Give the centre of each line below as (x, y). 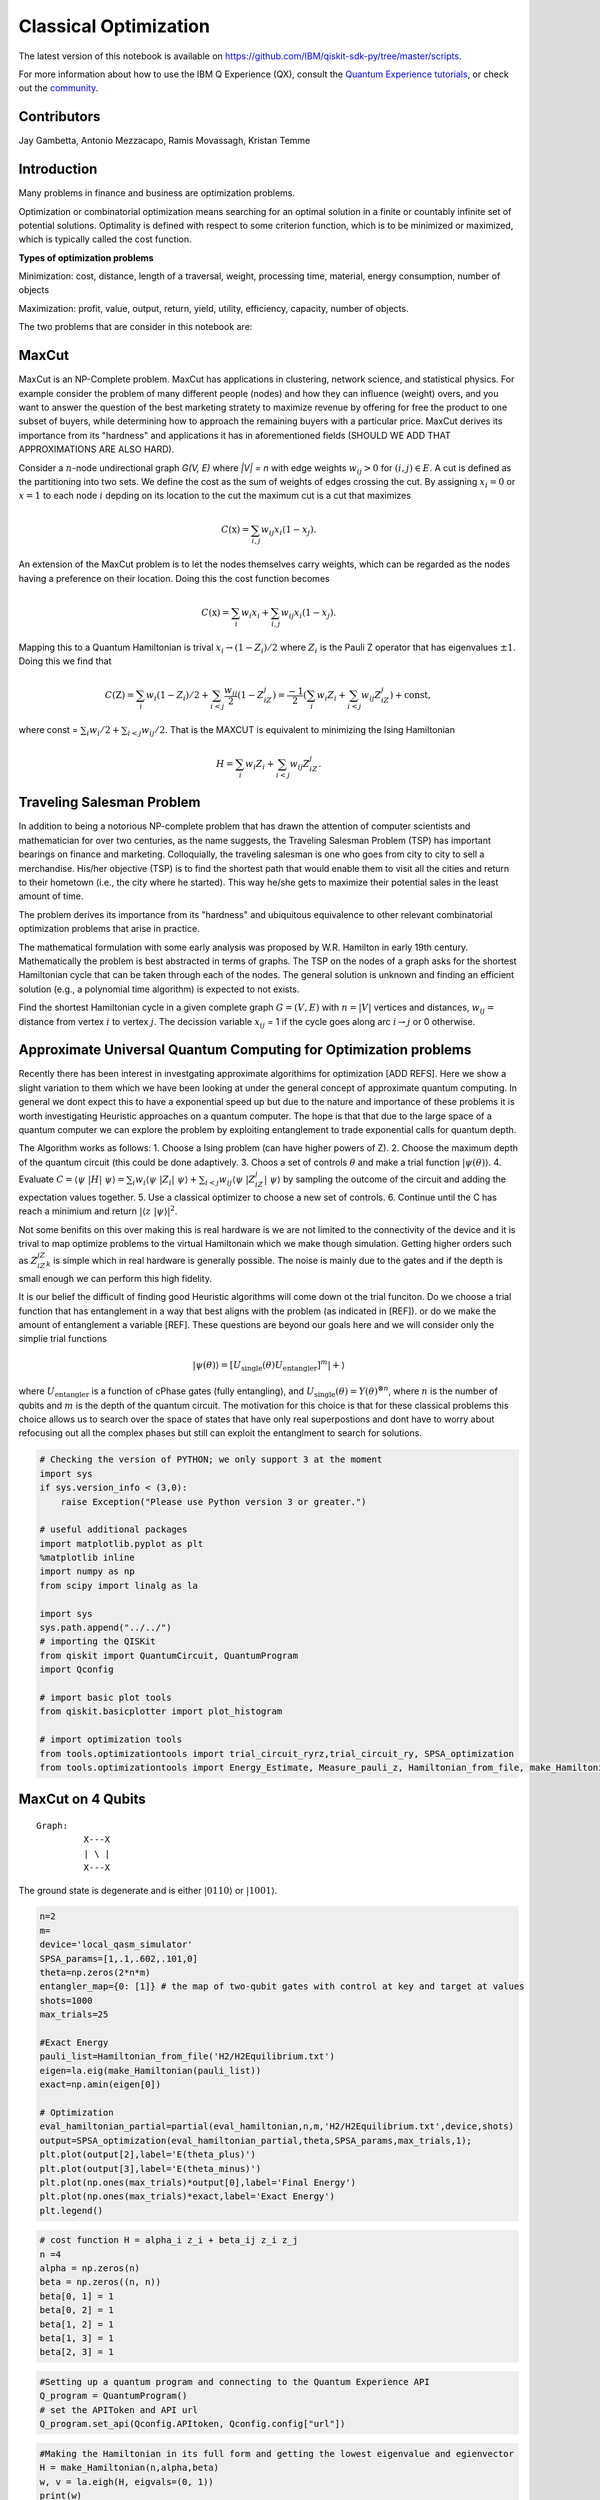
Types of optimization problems (86, 257)
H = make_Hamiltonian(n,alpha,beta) (129, 2468)
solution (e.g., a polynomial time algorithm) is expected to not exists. (159, 989)
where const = (48, 729)
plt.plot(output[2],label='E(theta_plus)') (148, 2154)
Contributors (59, 116)
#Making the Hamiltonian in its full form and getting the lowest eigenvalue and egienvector (277, 2453)
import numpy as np (87, 1571)
